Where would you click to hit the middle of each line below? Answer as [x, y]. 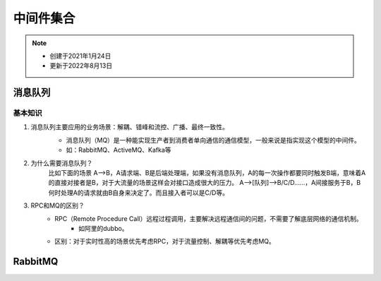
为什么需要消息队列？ [62, 163]
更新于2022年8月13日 [81, 66]
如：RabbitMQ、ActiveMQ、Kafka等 [119, 150]
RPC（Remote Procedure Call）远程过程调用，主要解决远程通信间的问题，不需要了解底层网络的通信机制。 [208, 218]
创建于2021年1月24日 [80, 56]
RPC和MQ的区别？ [58, 205]
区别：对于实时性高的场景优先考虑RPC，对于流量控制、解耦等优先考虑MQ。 [165, 241]
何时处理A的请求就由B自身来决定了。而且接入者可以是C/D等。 [139, 192]
